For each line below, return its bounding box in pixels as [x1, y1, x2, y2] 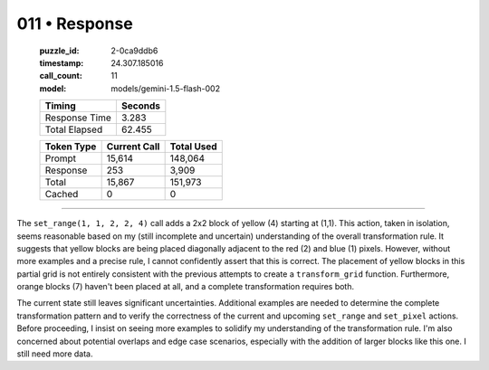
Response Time [44, 111, 112, 124]
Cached [44, 188, 79, 201]
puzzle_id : [39, 45, 80, 56]
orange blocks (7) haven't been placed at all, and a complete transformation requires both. [16, 281, 355, 292]
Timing [44, 100, 76, 112]
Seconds [120, 100, 160, 112]
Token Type [44, 140, 97, 153]
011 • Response [16, 14, 133, 33]
